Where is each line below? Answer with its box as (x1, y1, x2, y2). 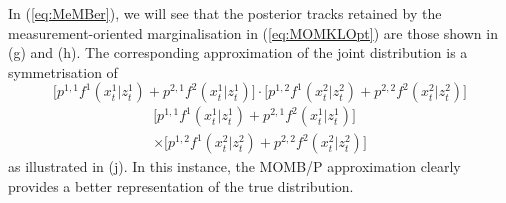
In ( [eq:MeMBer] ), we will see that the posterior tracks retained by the (8, 3, 442, 23)
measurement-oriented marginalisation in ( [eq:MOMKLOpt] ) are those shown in (8, 22, 498, 43)
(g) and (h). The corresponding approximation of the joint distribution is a (8, 42, 468, 63)
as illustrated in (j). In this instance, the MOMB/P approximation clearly (8, 156, 461, 177)
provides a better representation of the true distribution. (8, 176, 354, 197)
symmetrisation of (8, 61, 118, 82)
